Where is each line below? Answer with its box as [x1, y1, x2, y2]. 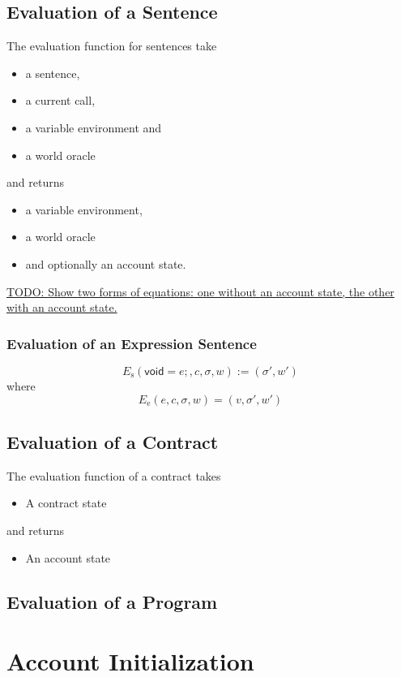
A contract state [25, 494, 107, 511]
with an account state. [6, 299, 117, 316]
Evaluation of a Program [6, 589, 218, 614]
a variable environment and [25, 119, 162, 136]
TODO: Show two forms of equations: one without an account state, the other [6, 282, 395, 300]
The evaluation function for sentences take [6, 37, 217, 54]
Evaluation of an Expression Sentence [6, 333, 257, 353]
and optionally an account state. [25, 255, 186, 272]
